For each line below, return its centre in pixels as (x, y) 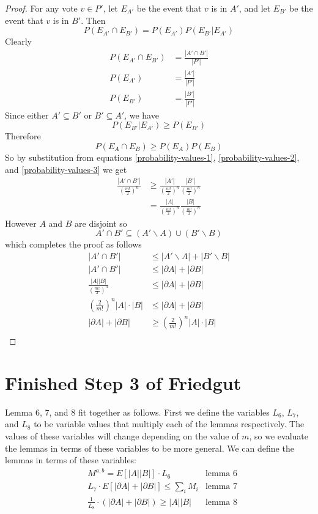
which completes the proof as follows (73, 244)
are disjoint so (101, 223)
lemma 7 (221, 487)
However (21, 223)
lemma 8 (221, 502)
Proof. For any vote (41, 8)
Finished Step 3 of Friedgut (123, 382)
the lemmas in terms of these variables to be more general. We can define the (150, 448)
